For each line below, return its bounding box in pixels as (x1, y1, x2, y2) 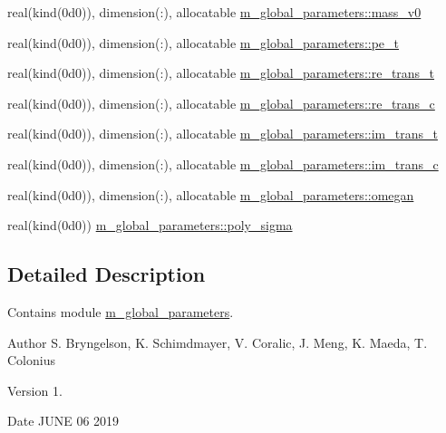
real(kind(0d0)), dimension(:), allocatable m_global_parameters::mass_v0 (7, 3, 422, 21)
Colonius (7, 351, 55, 370)
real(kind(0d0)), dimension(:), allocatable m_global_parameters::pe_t (7, 33, 400, 52)
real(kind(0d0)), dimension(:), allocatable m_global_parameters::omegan (7, 185, 414, 204)
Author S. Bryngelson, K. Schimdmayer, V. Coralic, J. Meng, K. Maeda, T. (7, 332, 428, 351)
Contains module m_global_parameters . (7, 302, 234, 321)
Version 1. (7, 380, 63, 399)
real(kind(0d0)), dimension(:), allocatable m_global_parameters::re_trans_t (7, 63, 435, 82)
